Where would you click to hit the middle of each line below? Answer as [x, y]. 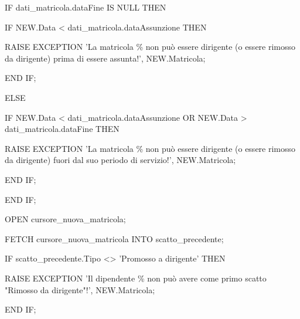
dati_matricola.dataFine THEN [62, 129]
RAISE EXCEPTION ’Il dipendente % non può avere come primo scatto [136, 278]
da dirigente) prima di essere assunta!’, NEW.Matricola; [105, 58]
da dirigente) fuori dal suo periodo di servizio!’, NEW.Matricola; [120, 160]
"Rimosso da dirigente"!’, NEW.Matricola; [80, 289]
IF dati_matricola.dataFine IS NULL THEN [86, 7]
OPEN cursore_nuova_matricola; [65, 219]
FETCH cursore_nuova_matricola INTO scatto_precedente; [114, 238]
